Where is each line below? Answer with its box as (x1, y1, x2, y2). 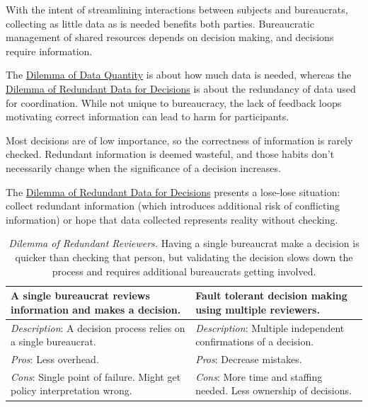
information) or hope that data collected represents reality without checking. (6, 212, 338, 227)
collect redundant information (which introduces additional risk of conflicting (6, 198, 340, 213)
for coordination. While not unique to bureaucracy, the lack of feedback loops (6, 95, 342, 110)
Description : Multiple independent (195, 320, 345, 335)
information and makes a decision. (11, 302, 181, 316)
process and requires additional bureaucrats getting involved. (52, 263, 316, 278)
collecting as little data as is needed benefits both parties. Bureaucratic (6, 16, 314, 30)
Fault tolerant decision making (195, 288, 347, 303)
